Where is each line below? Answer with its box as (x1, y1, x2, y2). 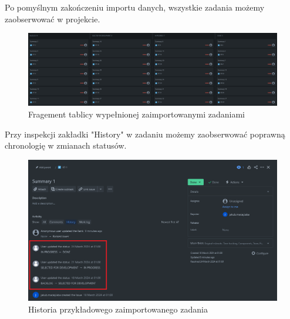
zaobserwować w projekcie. (5, 12, 100, 25)
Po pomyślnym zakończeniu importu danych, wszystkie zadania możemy (5, 1, 265, 13)
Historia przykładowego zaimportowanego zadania (28, 303, 208, 315)
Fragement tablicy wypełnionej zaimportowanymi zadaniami (28, 108, 245, 120)
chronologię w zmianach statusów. (5, 139, 127, 152)
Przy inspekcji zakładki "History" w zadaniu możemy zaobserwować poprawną (5, 127, 285, 140)
